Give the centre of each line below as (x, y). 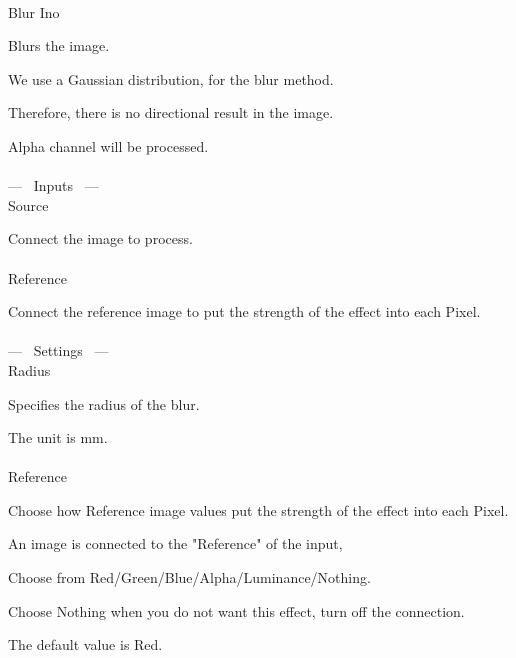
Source (28, 204)
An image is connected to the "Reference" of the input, (175, 543)
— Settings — (58, 350)
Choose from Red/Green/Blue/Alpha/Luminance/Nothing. (189, 577)
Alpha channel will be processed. (108, 145)
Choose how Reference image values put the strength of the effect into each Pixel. (258, 509)
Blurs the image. (59, 45)
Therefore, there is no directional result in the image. (171, 112)
